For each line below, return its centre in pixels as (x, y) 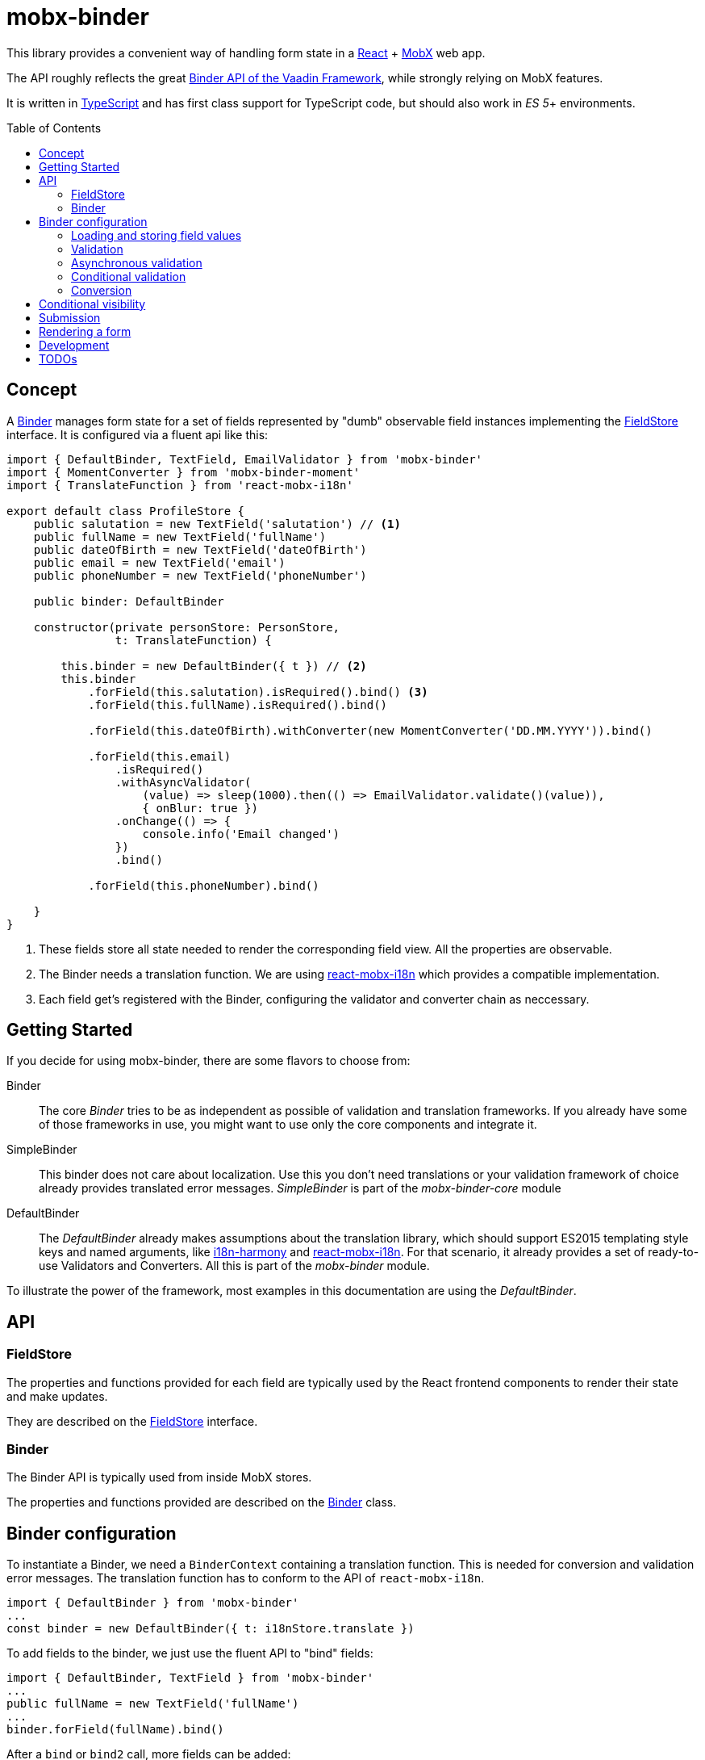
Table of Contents (54, 128)
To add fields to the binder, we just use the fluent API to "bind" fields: (190, 1653)
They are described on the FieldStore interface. (132, 1421)
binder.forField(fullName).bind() (115, 1730)
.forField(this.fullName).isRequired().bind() (238, 704)
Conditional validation (129, 276)
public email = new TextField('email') (159, 562)
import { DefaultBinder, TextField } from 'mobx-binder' (190, 1678)
